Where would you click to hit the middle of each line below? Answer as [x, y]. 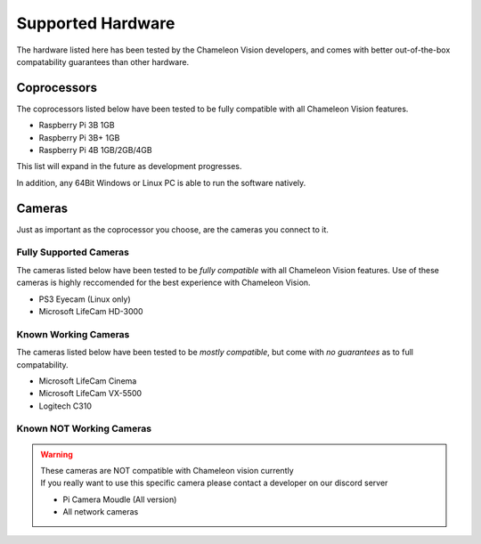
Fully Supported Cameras [73, 252]
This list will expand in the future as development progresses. [129, 166]
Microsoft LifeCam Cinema [88, 381]
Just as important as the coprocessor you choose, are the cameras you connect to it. [173, 229]
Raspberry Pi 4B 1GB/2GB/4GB [95, 150]
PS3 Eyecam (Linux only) [85, 299]
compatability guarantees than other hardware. [103, 61]
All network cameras [101, 512]
